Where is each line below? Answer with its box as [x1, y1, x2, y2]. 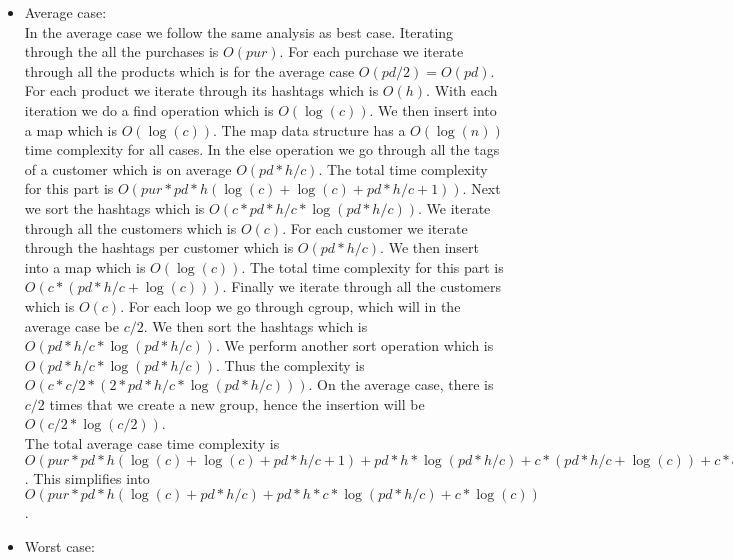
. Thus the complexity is [215, 354, 365, 375]
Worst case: [24, 535, 95, 556]
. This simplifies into [24, 467, 150, 488]
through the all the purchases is [24, 41, 219, 62]
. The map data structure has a [213, 119, 406, 140]
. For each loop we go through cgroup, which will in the [120, 295, 461, 316]
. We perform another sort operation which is [215, 335, 494, 356]
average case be [24, 315, 119, 336]
